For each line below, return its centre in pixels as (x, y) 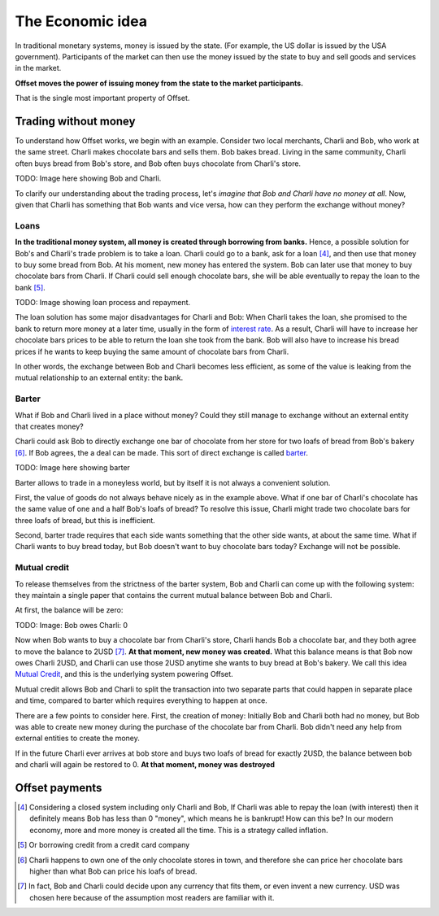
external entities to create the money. (77, 738)
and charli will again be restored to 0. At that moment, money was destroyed (145, 765)
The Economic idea (81, 21)
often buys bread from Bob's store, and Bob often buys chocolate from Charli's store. (158, 164)
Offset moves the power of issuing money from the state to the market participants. (159, 83)
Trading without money (75, 121)
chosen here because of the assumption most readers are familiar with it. (152, 897)
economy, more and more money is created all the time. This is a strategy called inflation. (179, 830)
